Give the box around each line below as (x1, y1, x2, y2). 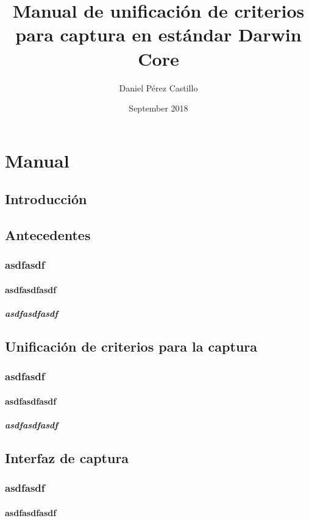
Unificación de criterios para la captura (5, 337, 257, 356)
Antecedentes (5, 225, 91, 244)
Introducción (5, 190, 87, 208)
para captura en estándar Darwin (15, 22, 302, 47)
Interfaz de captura (5, 448, 129, 467)
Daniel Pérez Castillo (119, 81, 198, 94)
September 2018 (129, 102, 188, 115)
